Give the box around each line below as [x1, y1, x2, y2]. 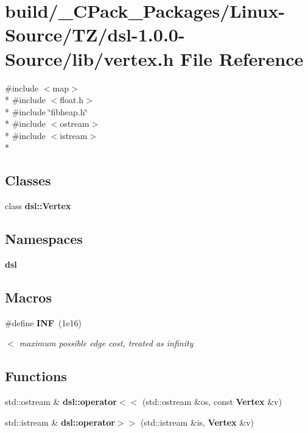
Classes [5, 171, 51, 190]
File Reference [180, 46, 304, 71]
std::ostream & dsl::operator [5, 395, 117, 408]
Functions [5, 367, 67, 385]
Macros [5, 288, 52, 307]
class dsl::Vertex [5, 199, 71, 212]
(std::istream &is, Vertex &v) [140, 415, 254, 428]
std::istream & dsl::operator [5, 415, 115, 428]
